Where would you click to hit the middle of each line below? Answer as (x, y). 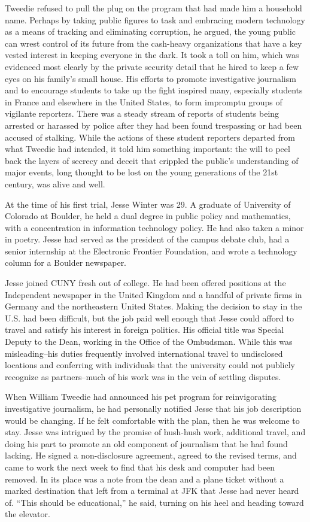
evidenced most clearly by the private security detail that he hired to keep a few (152, 66)
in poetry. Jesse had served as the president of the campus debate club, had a (147, 239)
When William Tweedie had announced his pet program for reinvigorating (141, 397)
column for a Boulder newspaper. (66, 262)
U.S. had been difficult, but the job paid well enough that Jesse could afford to (150, 318)
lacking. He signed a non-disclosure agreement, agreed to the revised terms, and (151, 455)
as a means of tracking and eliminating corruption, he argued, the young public (151, 31)
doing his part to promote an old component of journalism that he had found (146, 443)
